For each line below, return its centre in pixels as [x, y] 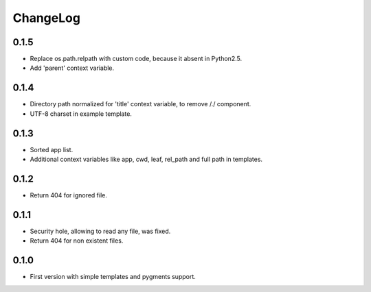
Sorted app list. [52, 149]
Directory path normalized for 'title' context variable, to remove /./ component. [140, 104]
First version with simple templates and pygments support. [113, 277]
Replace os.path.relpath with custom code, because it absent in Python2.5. [136, 59]
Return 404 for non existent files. [77, 241]
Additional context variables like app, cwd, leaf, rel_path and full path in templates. [146, 159]
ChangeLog [46, 18]
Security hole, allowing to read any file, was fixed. [100, 231]
